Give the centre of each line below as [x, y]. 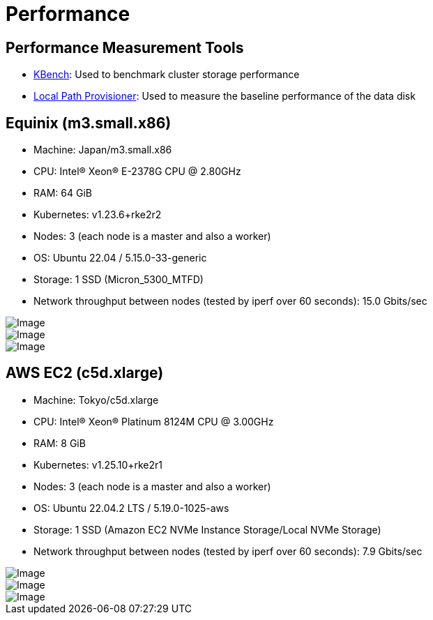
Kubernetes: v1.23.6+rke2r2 [98, 215]
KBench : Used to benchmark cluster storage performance [167, 75]
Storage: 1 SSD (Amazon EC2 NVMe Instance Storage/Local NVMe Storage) [207, 529]
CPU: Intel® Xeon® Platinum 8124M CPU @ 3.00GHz [154, 421]
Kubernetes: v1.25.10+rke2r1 [98, 464]
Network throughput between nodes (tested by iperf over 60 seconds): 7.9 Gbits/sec [228, 551]
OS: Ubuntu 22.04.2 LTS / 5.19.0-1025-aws [131, 508]
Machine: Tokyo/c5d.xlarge [96, 400]
